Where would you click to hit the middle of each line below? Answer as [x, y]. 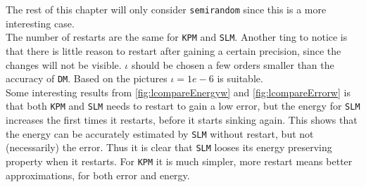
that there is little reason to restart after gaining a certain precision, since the [173, 50]
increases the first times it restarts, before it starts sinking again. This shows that [182, 120]
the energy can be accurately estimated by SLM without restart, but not [160, 133]
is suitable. [240, 78]
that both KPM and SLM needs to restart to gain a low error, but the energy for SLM [183, 106]
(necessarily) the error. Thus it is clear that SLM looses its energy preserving [169, 147]
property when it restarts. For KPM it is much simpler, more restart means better [179, 161]
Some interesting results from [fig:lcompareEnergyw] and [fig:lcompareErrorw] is [178, 92]
